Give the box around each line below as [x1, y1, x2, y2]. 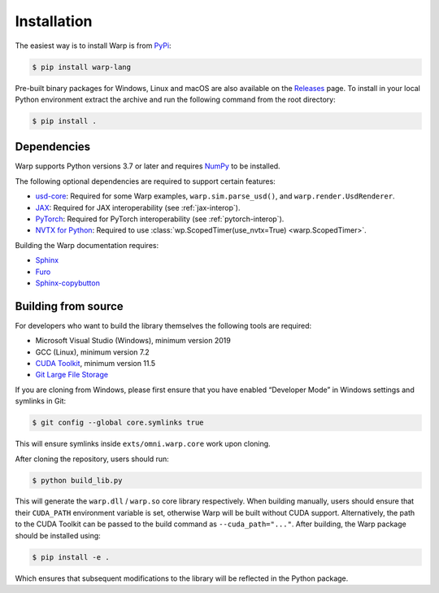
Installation [15, 12, 93, 30]
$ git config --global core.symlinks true [32, 418, 204, 427]
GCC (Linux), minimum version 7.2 [35, 347, 150, 357]
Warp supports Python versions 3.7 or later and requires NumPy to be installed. [15, 161, 280, 171]
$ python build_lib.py [32, 476, 123, 485]
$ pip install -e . [32, 552, 110, 561]
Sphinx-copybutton [35, 277, 101, 288]
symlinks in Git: [15, 396, 67, 406]
